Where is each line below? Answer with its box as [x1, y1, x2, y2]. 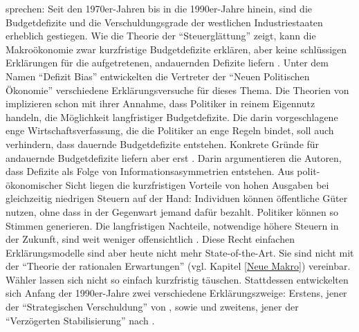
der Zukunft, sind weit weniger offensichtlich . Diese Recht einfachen [6, 232, 295, 246]
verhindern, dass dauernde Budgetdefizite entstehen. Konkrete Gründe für [6, 136, 320, 151]
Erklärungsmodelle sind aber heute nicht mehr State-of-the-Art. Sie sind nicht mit [6, 245, 354, 259]
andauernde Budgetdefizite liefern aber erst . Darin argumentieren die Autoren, [6, 150, 342, 165]
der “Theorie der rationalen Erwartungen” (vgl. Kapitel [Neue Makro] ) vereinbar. [6, 259, 351, 273]
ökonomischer [6, 177, 63, 192]
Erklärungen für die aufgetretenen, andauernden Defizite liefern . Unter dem [6, 55, 329, 70]
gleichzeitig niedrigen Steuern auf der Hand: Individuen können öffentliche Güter [6, 191, 348, 205]
